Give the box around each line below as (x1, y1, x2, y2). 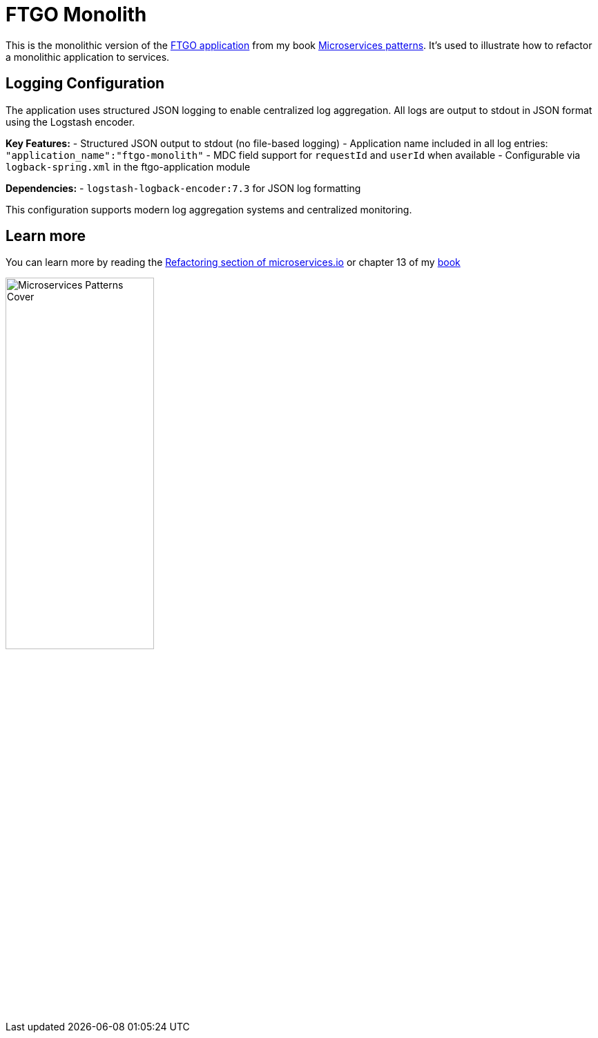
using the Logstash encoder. (6, 115, 135, 128)
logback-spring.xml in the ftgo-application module (6, 160, 251, 173)
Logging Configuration (6, 75, 165, 93)
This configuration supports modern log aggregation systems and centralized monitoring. (6, 203, 412, 215)
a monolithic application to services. (6, 50, 170, 63)
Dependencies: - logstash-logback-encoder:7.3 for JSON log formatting (6, 182, 361, 194)
